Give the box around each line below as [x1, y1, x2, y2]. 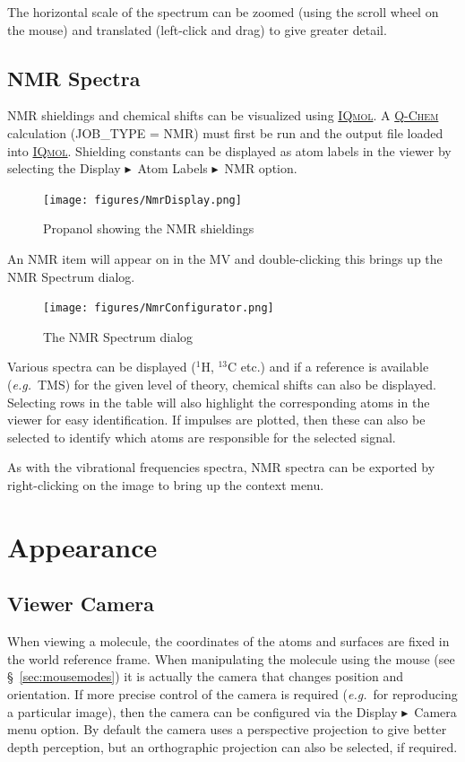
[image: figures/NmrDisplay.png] [43, 193, 242, 206]
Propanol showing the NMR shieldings [43, 219, 254, 238]
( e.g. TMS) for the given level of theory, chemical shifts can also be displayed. [7, 375, 436, 394]
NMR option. [224, 159, 297, 178]
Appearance [7, 528, 158, 565]
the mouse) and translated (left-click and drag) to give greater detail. [7, 20, 387, 39]
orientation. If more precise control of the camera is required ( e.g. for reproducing [7, 684, 458, 703]
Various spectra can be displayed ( [7, 357, 196, 376]
